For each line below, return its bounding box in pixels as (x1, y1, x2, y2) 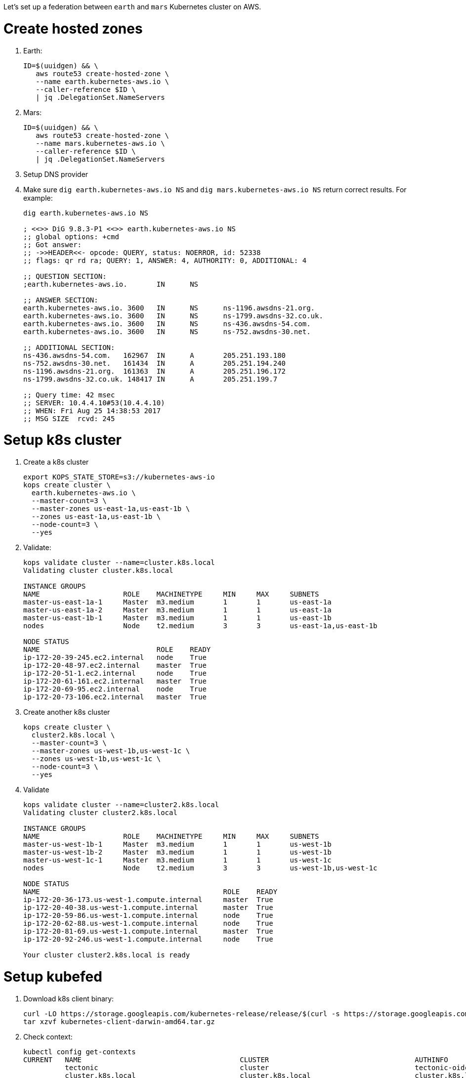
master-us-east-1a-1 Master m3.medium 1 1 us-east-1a (23, 598, 332, 606)
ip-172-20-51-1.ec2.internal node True (23, 669, 207, 677)
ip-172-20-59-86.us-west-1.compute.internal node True (23, 911, 273, 919)
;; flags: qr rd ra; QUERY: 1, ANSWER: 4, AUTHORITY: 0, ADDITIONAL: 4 (23, 256, 307, 264)
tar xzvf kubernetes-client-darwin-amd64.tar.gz (23, 1017, 215, 1026)
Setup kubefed (3, 968, 102, 985)
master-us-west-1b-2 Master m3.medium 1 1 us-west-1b (23, 848, 332, 856)
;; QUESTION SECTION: (23, 272, 107, 280)
